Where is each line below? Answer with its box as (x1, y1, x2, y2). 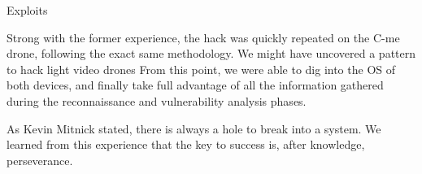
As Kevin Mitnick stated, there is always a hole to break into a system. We (7, 120, 381, 137)
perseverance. (7, 151, 73, 168)
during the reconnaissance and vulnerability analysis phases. (7, 92, 307, 109)
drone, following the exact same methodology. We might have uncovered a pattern (7, 45, 416, 62)
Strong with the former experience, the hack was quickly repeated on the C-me (7, 28, 400, 46)
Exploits (7, 2, 48, 18)
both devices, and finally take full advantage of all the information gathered (7, 76, 384, 94)
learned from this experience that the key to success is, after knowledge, (7, 136, 365, 153)
